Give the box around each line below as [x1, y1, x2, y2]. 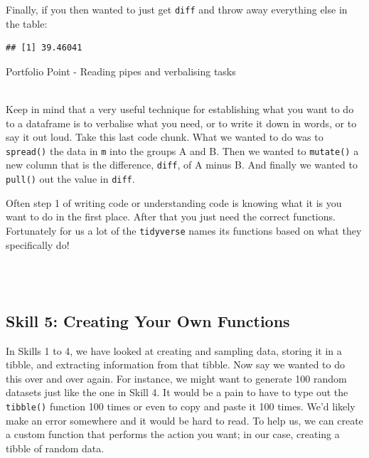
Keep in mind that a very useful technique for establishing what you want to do [6, 102, 354, 117]
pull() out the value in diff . [6, 171, 135, 186]
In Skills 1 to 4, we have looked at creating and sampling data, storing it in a [6, 343, 342, 358]
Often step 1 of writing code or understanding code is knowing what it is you [6, 195, 342, 210]
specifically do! [6, 237, 70, 252]
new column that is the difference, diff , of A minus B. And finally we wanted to [6, 157, 358, 172]
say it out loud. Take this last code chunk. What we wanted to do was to [6, 129, 323, 144]
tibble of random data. [6, 440, 105, 455]
